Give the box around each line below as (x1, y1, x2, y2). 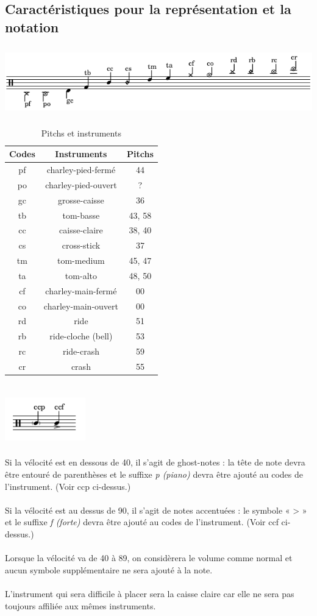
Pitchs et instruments (41, 126, 121, 139)
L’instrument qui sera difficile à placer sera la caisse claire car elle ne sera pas (5, 587, 294, 600)
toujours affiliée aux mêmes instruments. (5, 599, 156, 612)
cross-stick (62, 239, 101, 252)
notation (5, 17, 59, 36)
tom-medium (57, 254, 105, 267)
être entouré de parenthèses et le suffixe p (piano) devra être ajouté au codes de (5, 468, 303, 481)
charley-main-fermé (45, 284, 117, 297)
